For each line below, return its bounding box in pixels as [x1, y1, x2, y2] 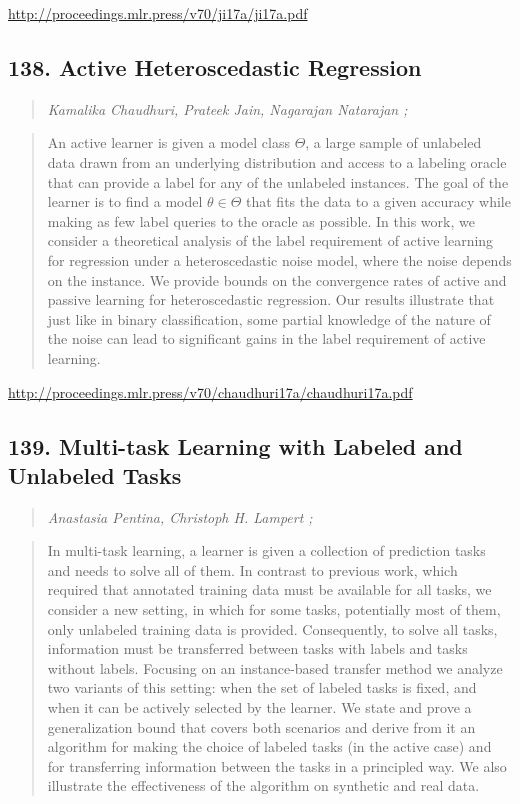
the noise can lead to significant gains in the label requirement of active [47, 328, 486, 349]
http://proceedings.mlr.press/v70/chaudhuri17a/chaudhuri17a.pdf [8, 381, 413, 402]
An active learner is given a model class [47, 132, 290, 153]
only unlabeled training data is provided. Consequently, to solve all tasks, [47, 618, 498, 639]
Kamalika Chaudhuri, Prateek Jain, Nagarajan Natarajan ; [47, 98, 408, 119]
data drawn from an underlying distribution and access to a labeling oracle [47, 151, 507, 172]
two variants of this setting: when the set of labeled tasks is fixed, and [47, 677, 477, 698]
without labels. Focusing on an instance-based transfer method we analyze [47, 657, 503, 678]
